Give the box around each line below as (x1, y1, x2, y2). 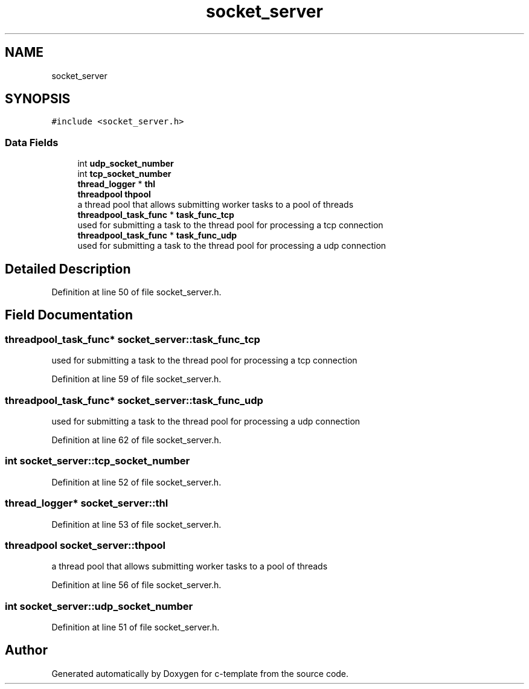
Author (5, 643, 48, 658)
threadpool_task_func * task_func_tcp (77, 210, 234, 220)
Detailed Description (5, 261, 131, 277)
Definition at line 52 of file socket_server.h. (51, 476, 222, 487)
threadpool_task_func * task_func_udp (77, 230, 237, 241)
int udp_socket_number (77, 158, 174, 169)
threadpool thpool (77, 189, 151, 200)
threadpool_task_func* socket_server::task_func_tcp (5, 333, 260, 345)
